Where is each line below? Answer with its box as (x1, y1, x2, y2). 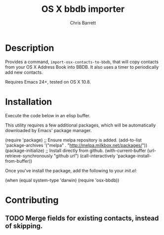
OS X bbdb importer (41, 3, 125, 15)
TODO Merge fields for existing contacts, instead (5, 214, 159, 223)
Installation (5, 96, 52, 107)
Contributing (5, 194, 59, 206)
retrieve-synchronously (5, 152, 53, 159)
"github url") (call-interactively (53, 152, 116, 159)
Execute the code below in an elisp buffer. (5, 112, 90, 118)
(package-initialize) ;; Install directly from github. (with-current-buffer (5, 147, 147, 153)
